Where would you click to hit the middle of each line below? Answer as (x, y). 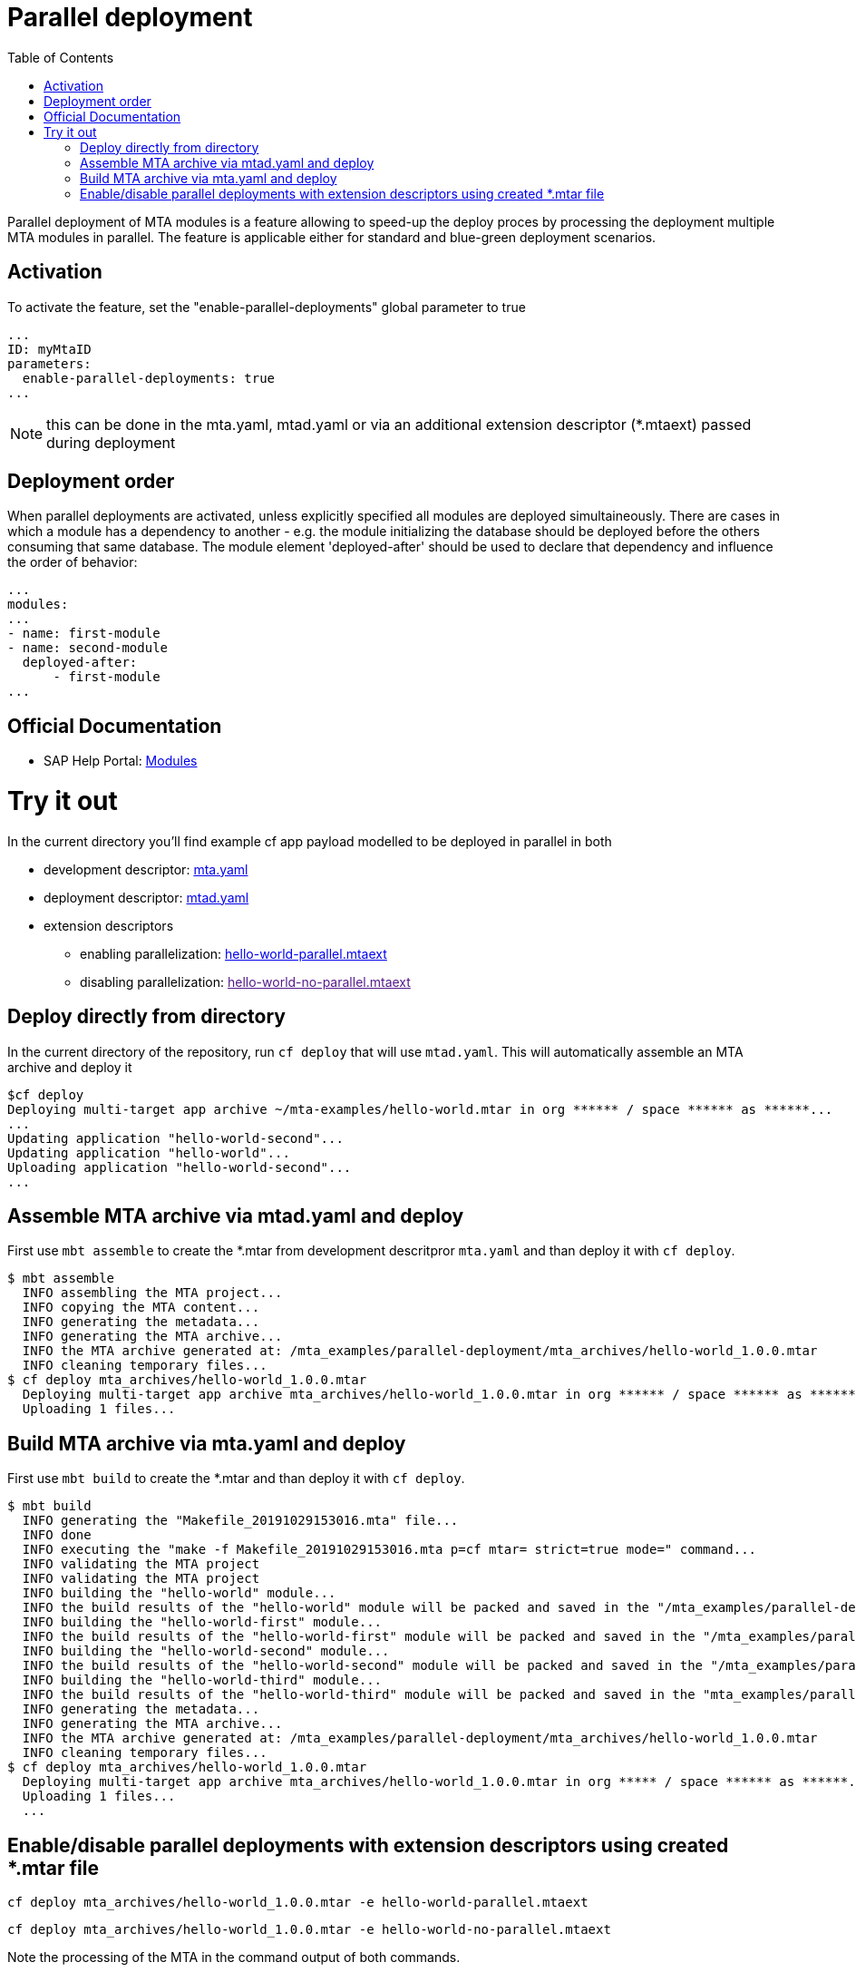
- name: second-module (88, 648)
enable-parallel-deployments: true (149, 378)
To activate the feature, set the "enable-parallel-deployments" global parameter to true (267, 307)
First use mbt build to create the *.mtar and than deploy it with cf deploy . (236, 1479)
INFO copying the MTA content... (141, 1308)
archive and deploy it (70, 1067)
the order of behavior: (73, 562)
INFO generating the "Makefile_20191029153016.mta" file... (240, 1521)
